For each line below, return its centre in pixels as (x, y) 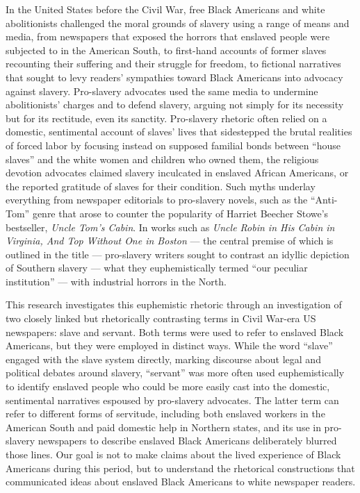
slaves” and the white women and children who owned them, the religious (162, 159)
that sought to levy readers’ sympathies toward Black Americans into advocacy (174, 77)
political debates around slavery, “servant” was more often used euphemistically (175, 373)
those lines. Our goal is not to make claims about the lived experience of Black (173, 454)
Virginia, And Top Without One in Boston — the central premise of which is (170, 241)
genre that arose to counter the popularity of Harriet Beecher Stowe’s (180, 213)
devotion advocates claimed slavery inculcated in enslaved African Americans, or (177, 173)
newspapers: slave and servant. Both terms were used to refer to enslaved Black (175, 332)
